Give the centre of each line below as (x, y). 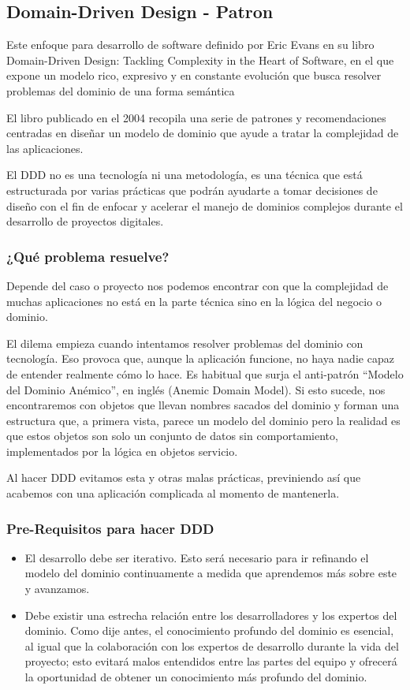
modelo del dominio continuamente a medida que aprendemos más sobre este (211, 573)
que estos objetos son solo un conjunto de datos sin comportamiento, (172, 436)
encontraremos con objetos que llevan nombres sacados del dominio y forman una (203, 405)
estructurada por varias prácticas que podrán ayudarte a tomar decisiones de (192, 190)
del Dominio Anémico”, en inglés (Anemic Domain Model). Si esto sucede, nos (196, 389)
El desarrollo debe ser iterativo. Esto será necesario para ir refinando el (197, 557)
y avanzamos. (57, 589)
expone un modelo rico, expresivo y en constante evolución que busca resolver (194, 75)
